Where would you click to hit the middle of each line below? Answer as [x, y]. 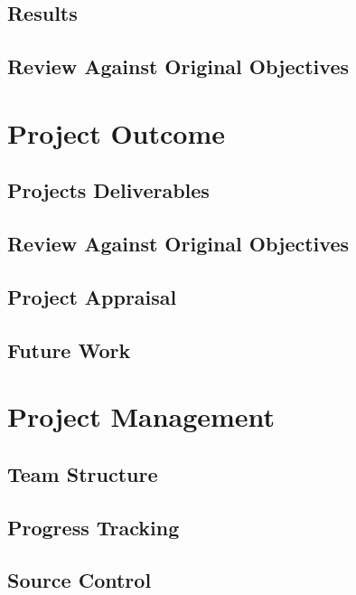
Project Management [141, 416]
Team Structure [83, 473]
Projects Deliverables [108, 190]
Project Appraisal [92, 296]
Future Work [69, 349]
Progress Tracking [94, 527]
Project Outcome [116, 132]
